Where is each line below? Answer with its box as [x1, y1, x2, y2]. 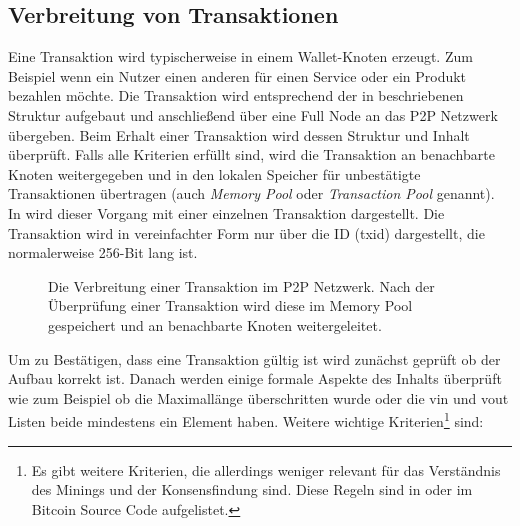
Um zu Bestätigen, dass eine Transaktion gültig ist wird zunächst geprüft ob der [8, 348, 501, 369]
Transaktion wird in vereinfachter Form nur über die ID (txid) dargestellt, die [8, 222, 485, 243]
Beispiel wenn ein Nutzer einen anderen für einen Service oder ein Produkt [8, 65, 467, 86]
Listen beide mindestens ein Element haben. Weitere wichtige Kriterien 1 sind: [8, 408, 484, 431]
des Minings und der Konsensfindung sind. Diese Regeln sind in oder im [31, 479, 473, 500]
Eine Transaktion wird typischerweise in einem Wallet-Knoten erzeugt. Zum [8, 46, 473, 67]
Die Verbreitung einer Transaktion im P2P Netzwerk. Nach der [48, 275, 435, 296]
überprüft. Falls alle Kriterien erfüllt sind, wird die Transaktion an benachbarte [8, 144, 495, 165]
